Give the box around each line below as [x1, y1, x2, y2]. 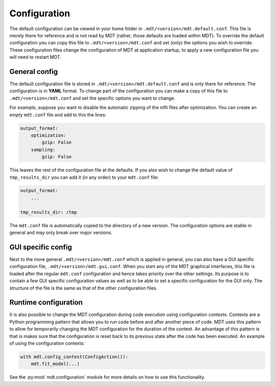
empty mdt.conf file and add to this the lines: [9, 111, 107, 117]
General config [9, 67, 58, 76]
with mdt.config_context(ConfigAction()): [20, 354, 128, 359]
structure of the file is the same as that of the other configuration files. [9, 285, 158, 291]
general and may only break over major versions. [9, 230, 112, 236]
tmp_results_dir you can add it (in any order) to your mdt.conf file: [9, 174, 159, 180]
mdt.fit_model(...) [31, 361, 80, 367]
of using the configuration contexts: [9, 340, 85, 346]
